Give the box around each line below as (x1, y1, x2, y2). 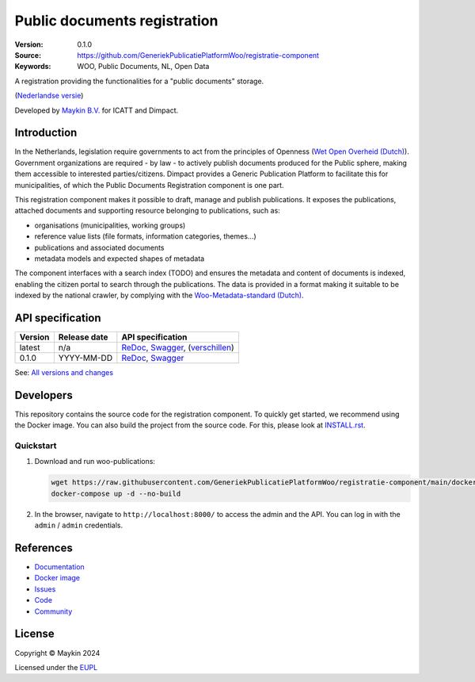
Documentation (34, 562, 85, 572)
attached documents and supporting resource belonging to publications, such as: (14, 206, 280, 216)
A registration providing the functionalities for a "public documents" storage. (14, 76, 264, 86)
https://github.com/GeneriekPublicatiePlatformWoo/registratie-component (77, 50, 320, 59)
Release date (58, 331, 108, 343)
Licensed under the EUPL (14, 662, 98, 672)
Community (34, 607, 73, 616)
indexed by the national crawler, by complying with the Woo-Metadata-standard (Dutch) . (14, 290, 304, 301)
